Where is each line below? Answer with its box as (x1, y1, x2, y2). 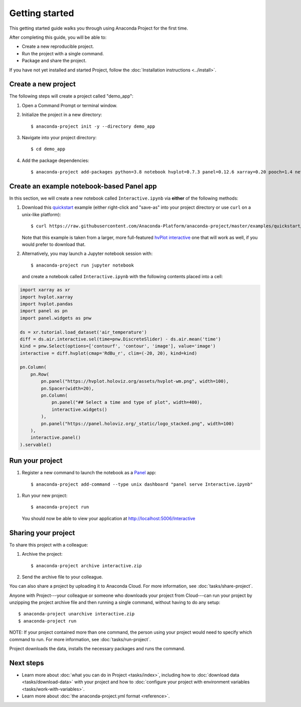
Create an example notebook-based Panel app (9, 182, 157, 191)
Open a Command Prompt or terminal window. (22, 102, 118, 108)
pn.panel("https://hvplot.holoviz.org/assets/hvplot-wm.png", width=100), (41, 379, 229, 384)
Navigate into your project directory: (22, 134, 97, 140)
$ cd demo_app (31, 146, 65, 152)
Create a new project (9, 80, 76, 89)
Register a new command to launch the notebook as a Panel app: (22, 470, 157, 476)
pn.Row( (30, 371, 50, 377)
